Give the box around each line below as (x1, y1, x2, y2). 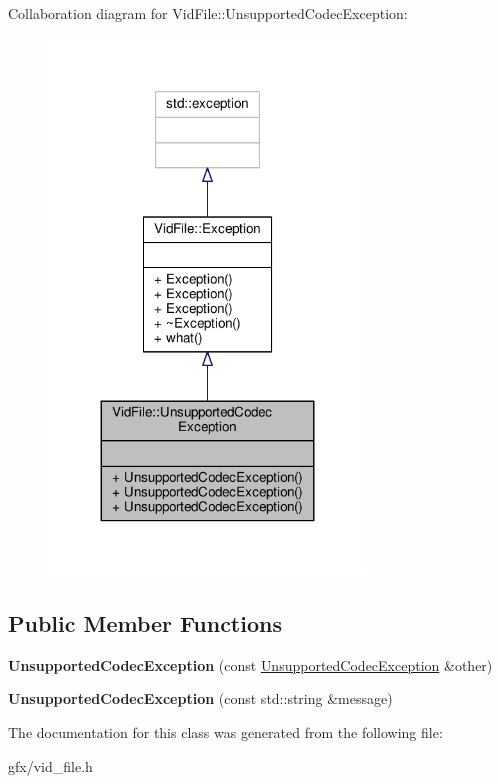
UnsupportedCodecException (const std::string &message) (8, 688, 393, 709)
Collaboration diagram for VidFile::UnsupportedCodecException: (8, 3, 408, 23)
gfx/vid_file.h (8, 755, 93, 776)
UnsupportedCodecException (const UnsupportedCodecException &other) (8, 654, 493, 675)
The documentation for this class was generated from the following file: (8, 722, 443, 743)
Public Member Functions (8, 608, 282, 639)
